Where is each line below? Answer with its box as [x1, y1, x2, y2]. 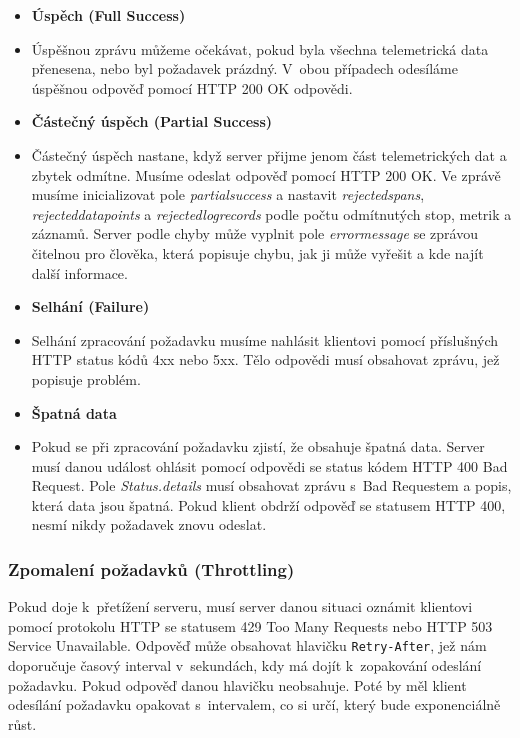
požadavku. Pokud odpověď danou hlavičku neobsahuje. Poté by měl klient [8, 674, 467, 695]
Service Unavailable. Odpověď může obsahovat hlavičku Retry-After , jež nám [8, 635, 487, 656]
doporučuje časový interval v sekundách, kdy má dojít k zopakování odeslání [8, 655, 482, 676]
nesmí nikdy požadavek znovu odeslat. [31, 514, 267, 535]
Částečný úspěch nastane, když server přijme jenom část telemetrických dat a [31, 144, 507, 165]
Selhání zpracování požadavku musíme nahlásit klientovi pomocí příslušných [31, 329, 499, 350]
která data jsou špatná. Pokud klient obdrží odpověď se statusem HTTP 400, [31, 494, 506, 515]
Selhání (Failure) [31, 296, 150, 317]
